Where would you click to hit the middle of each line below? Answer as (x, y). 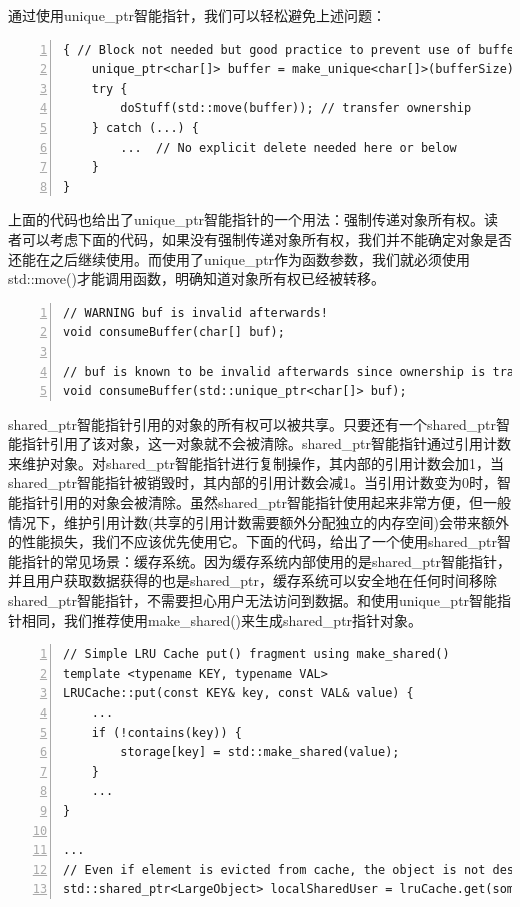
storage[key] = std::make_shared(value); (260, 752)
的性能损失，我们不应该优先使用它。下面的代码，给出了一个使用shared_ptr (253, 541)
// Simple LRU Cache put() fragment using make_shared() (256, 654)
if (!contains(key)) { (166, 732)
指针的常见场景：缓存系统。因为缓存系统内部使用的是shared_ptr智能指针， (266, 560)
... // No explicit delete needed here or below (288, 147)
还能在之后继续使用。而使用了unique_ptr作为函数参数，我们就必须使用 (239, 258)
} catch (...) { (145, 127)
